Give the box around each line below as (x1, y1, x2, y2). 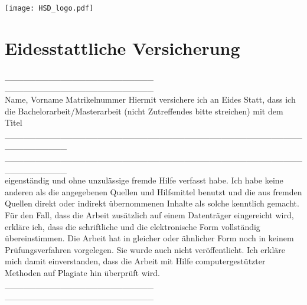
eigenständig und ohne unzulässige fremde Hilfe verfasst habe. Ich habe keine (5, 174, 283, 186)
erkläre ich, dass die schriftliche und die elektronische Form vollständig (5, 220, 260, 232)
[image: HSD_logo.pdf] (5, 4, 94, 12)
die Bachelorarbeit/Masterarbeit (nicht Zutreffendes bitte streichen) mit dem (5, 104, 283, 117)
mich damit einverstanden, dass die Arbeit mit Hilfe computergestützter (5, 255, 266, 267)
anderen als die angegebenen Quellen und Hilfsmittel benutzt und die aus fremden (5, 185, 302, 198)
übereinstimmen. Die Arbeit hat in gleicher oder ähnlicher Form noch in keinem (5, 232, 294, 244)
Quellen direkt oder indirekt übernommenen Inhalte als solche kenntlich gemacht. (5, 197, 299, 209)
